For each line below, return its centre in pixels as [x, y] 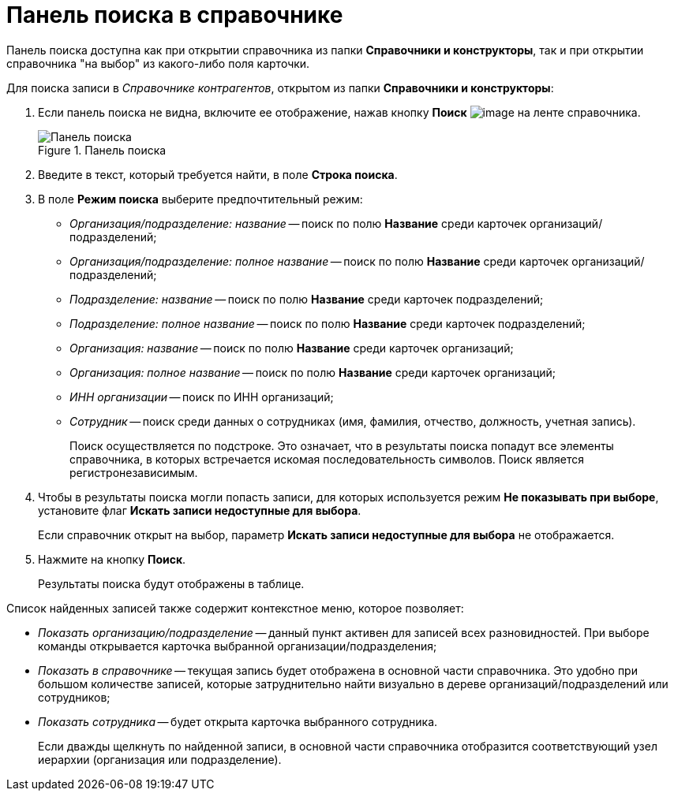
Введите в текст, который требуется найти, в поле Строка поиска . [218, 174]
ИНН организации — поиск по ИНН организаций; [202, 397]
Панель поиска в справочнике [175, 15]
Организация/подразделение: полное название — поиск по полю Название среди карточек [319, 261]
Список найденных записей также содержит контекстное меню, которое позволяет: [235, 608]
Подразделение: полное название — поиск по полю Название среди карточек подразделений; [328, 323]
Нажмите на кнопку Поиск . [112, 559]
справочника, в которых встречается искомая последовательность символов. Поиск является [327, 459]
